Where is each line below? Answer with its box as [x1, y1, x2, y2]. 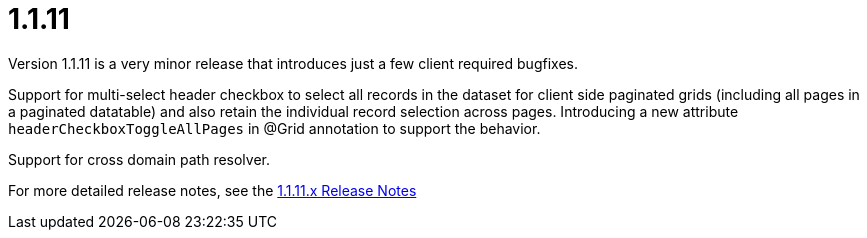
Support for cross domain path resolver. [8, 150, 271, 168]
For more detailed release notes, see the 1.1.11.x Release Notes [8, 181, 417, 199]
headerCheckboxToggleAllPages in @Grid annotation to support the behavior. [8, 119, 541, 137]
